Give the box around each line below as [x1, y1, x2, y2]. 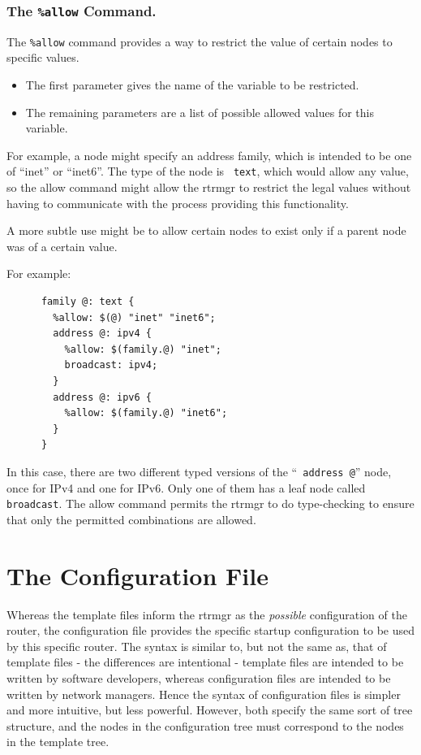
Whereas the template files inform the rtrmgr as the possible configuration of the [6, 605, 407, 623]
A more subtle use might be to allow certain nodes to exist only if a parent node [6, 222, 406, 239]
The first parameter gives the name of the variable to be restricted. [25, 76, 359, 93]
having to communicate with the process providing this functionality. [6, 194, 349, 211]
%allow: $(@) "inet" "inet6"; [53, 311, 216, 323]
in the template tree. [6, 733, 110, 750]
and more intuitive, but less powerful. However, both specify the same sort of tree [6, 701, 413, 718]
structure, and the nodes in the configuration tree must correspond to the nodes [6, 717, 404, 734]
